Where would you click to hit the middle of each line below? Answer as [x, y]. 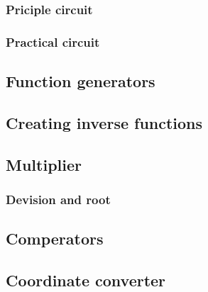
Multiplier [44, 164]
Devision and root [58, 199]
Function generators [81, 81]
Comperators [55, 238]
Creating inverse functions [104, 122]
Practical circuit [53, 41]
